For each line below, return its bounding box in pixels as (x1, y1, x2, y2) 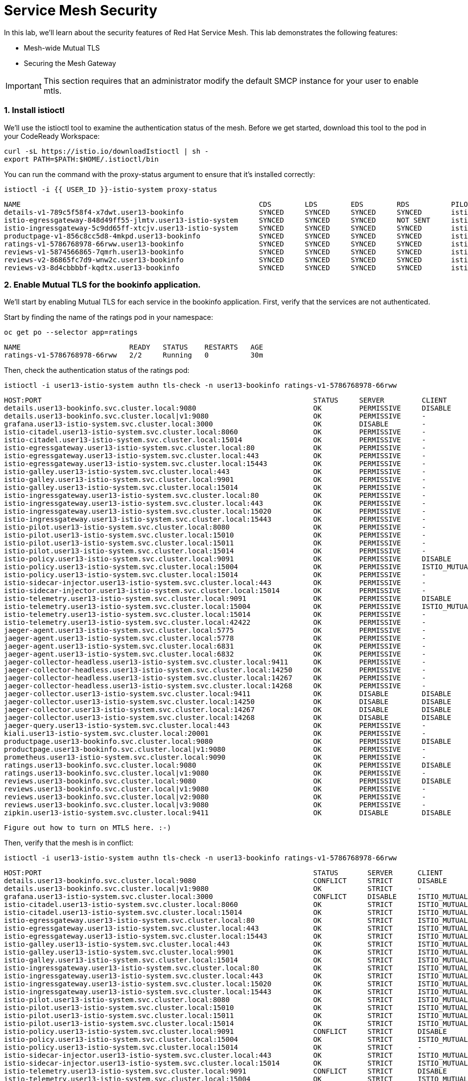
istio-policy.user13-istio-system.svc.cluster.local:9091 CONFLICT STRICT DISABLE (4, 1027, 447, 1036)
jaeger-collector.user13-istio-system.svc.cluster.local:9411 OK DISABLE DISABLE (4, 690, 451, 698)
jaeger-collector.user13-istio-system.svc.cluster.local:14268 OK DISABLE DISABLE (4, 714, 451, 722)
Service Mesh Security (4, 2, 158, 19)
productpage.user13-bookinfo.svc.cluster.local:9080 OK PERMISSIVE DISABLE (4, 737, 451, 746)
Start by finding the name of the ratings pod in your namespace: (4, 313, 213, 322)
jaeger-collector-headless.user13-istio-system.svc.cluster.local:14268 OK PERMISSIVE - (4, 682, 426, 690)
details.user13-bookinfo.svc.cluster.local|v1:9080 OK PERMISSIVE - (4, 412, 426, 420)
